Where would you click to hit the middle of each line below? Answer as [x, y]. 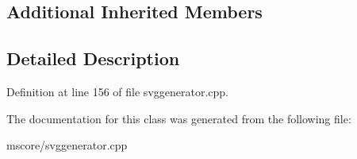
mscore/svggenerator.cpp [67, 145]
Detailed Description [93, 58]
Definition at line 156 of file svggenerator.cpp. [117, 91]
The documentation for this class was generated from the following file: [179, 118]
